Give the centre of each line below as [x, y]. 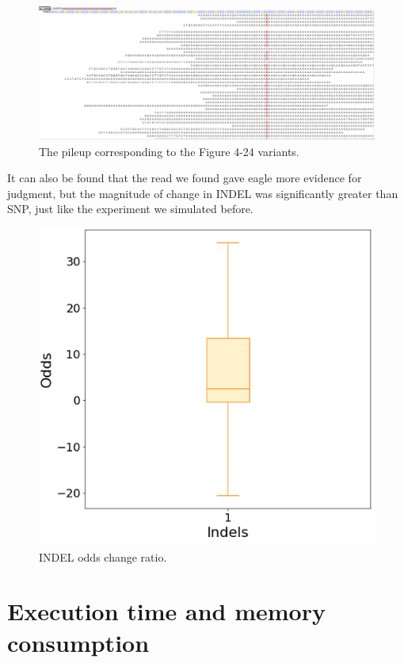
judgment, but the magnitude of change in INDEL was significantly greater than [203, 193]
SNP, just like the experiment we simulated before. [130, 209]
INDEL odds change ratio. [103, 556]
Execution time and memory [166, 611]
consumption [78, 642]
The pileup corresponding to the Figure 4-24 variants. [169, 151]
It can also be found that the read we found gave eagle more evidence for [185, 178]
